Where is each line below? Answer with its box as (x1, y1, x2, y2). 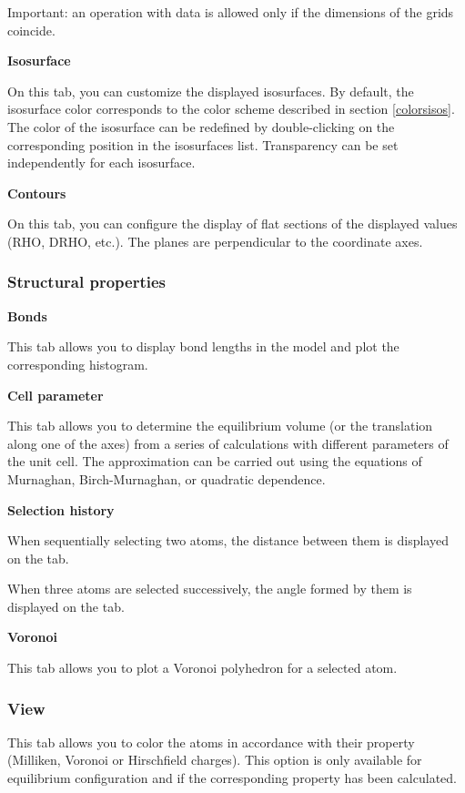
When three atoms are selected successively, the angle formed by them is (7, 579, 412, 598)
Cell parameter (7, 385, 104, 404)
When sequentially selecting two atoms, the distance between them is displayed (7, 531, 449, 550)
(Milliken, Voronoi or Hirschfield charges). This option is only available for (7, 750, 422, 769)
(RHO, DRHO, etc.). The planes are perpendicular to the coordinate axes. (7, 231, 423, 250)
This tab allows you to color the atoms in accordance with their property (7, 732, 415, 751)
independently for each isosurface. (7, 153, 196, 172)
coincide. (7, 20, 56, 39)
